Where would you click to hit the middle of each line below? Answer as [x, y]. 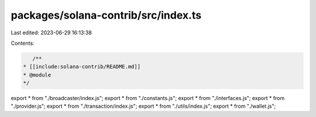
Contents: [23, 43]
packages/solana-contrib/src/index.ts [106, 15]
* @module [37, 75]
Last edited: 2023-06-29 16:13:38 [51, 33]
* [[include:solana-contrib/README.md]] [82, 67]
